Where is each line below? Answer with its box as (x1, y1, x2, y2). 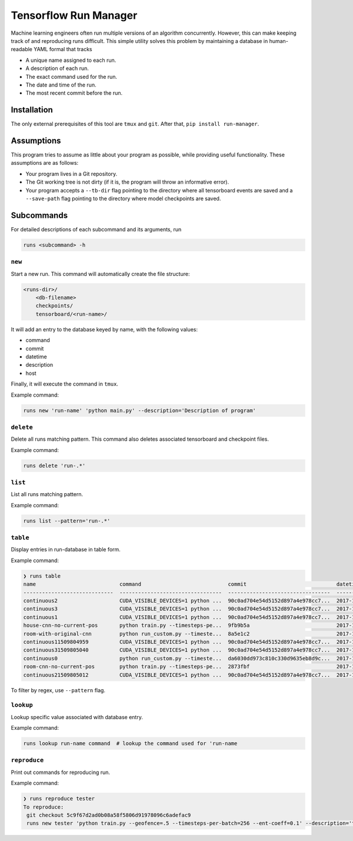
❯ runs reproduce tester (23, 795, 95, 802)
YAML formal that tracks (33, 46, 92, 53)
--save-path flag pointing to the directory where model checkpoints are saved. (25, 195, 221, 202)
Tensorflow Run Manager (11, 9, 138, 22)
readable (11, 46, 32, 53)
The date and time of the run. (25, 81, 96, 88)
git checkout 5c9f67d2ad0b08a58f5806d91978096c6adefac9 (26, 812, 191, 818)
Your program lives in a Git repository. (25, 170, 118, 177)
